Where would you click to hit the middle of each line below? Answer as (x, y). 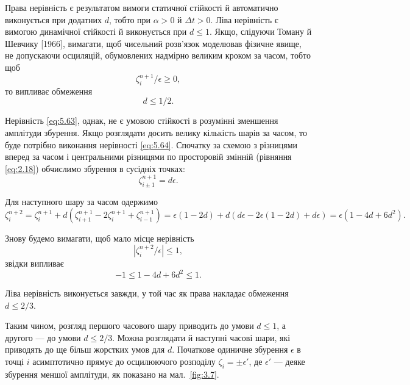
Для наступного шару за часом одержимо (82, 201)
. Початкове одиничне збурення (230, 349)
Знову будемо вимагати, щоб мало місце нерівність (100, 238)
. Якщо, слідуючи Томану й (260, 31)
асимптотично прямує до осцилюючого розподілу (124, 361)
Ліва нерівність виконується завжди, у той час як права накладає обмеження (147, 293)
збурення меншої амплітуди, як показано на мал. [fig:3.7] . (112, 374)
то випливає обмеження (49, 91)
